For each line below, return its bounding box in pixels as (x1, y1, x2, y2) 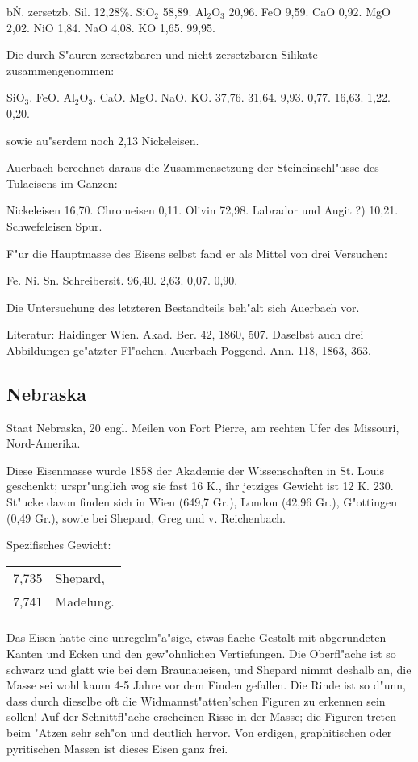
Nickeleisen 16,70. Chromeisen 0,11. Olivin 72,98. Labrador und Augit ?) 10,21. (6, 202, 399, 219)
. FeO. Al (29, 89, 75, 106)
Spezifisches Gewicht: (6, 536, 111, 553)
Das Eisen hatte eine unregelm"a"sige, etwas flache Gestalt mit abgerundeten (6, 629, 387, 646)
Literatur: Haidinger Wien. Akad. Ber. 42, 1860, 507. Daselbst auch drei (6, 326, 364, 343)
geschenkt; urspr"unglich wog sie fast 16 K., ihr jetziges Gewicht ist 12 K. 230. (6, 477, 394, 494)
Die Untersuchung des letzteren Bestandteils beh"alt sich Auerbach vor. (6, 298, 360, 315)
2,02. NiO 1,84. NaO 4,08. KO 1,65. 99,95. (6, 19, 216, 35)
